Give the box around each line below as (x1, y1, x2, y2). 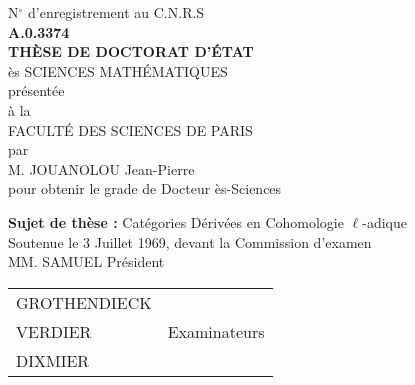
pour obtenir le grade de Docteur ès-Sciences (8, 178, 282, 199)
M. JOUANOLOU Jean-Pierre (8, 158, 195, 179)
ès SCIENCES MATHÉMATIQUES (8, 60, 228, 81)
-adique (362, 211, 407, 232)
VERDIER (16, 319, 92, 343)
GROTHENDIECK (16, 290, 152, 314)
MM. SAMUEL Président (8, 251, 165, 272)
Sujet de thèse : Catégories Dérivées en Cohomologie (8, 211, 344, 232)
